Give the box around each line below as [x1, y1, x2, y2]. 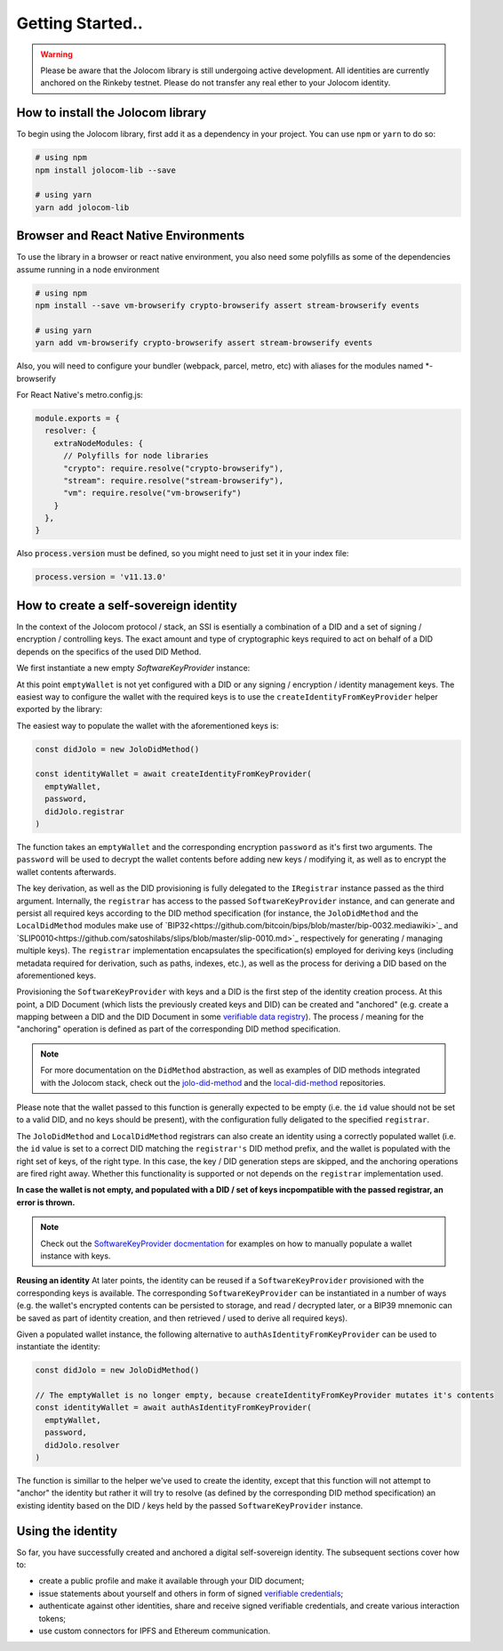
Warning [40, 49, 73, 60]
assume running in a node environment [16, 263, 160, 275]
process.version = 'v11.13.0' [35, 572, 167, 582]
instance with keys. [40, 1250, 111, 1261]
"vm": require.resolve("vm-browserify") [63, 488, 242, 498]
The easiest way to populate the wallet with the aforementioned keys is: [16, 720, 279, 731]
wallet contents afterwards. [16, 866, 116, 877]
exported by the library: [16, 704, 102, 715]
